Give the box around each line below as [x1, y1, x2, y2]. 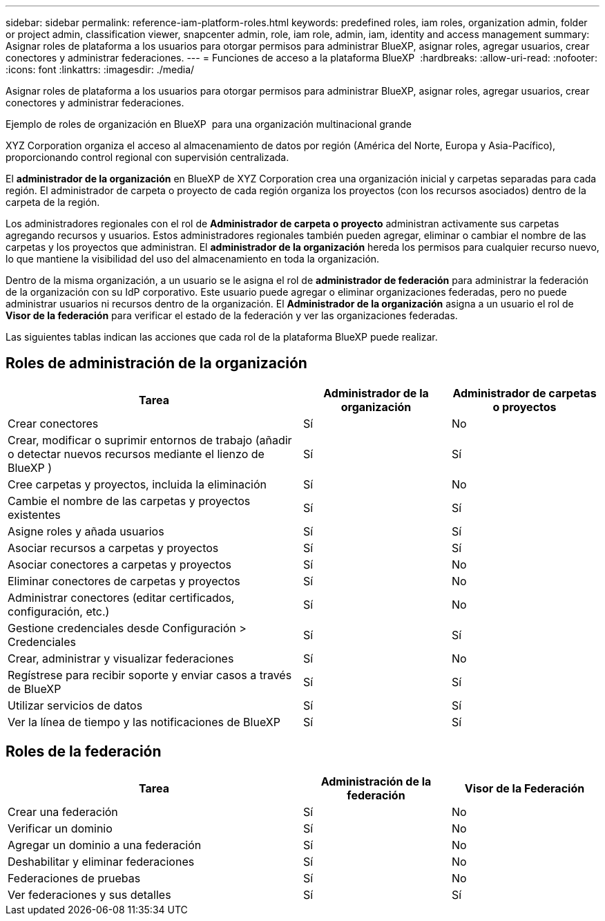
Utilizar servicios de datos [8, 698, 143, 712]
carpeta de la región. [6, 196, 100, 208]
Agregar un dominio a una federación [8, 837, 202, 852]
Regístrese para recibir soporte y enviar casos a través [8, 667, 292, 682]
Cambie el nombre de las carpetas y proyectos [8, 493, 251, 508]
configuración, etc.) [8, 604, 110, 618]
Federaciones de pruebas [8, 871, 141, 885]
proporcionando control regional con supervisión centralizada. [6, 151, 289, 163]
